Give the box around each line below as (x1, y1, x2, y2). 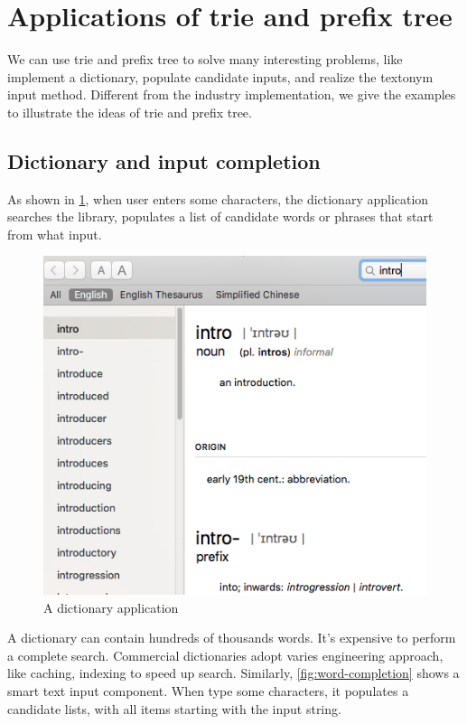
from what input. (7, 224, 102, 243)
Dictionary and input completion (7, 146, 321, 174)
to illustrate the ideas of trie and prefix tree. (7, 102, 252, 121)
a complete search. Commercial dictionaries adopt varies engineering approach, (7, 645, 444, 664)
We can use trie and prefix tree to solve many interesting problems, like (7, 50, 403, 69)
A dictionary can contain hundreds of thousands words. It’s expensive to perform (7, 628, 456, 647)
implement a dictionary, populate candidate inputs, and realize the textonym (7, 67, 434, 86)
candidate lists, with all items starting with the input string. (7, 699, 341, 718)
